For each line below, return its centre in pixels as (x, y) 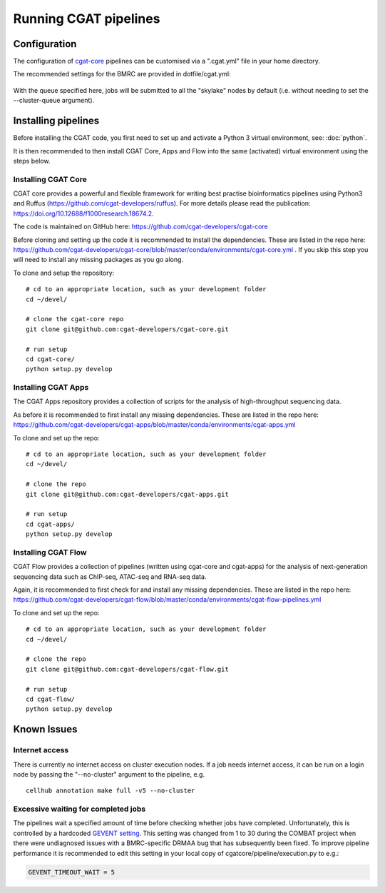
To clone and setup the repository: (64, 273)
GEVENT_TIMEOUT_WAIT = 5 (72, 872)
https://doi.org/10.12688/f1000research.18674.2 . (83, 213)
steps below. (32, 161)
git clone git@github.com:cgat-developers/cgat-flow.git (128, 669)
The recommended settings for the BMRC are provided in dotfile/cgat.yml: (122, 74)
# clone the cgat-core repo (75, 319)
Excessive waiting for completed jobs (79, 809)
